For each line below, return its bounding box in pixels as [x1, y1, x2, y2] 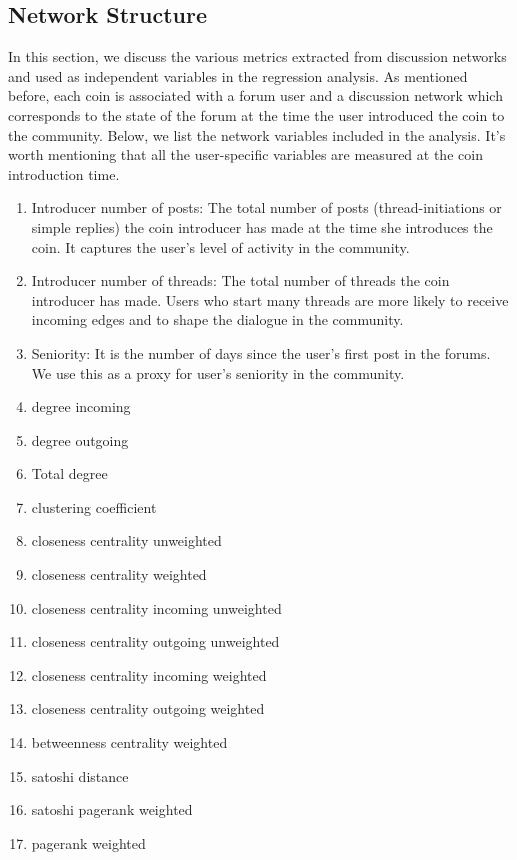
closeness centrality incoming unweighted [31, 597, 282, 618]
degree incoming [31, 396, 131, 417]
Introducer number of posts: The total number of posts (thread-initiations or [31, 197, 502, 218]
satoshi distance [31, 765, 129, 786]
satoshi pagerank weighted [31, 799, 193, 820]
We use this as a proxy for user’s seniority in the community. [31, 362, 405, 383]
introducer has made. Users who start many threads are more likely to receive [31, 289, 509, 310]
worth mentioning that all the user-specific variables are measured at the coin [8, 144, 483, 165]
